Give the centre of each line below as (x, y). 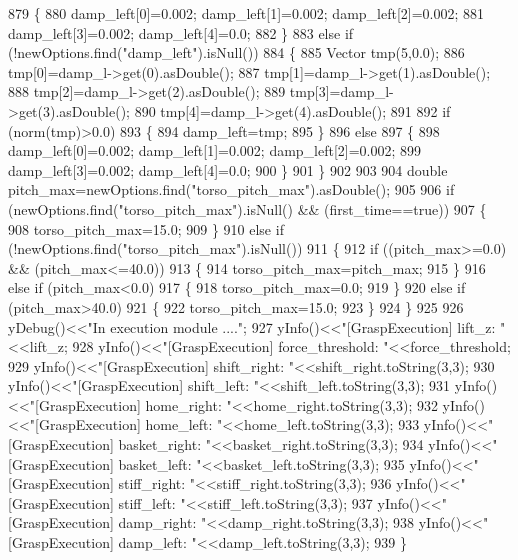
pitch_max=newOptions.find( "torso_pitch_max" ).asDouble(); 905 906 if (231, 189)
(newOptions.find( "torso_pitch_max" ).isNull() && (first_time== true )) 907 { (247, 208)
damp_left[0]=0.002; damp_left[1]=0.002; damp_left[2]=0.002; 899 (215, 150)
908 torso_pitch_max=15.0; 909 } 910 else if (146, 228)
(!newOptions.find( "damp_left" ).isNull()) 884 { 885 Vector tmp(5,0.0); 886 (236, 52)
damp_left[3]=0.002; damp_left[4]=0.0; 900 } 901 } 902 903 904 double (228, 169)
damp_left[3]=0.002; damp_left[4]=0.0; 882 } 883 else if (181, 32)
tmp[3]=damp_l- (341, 91)
